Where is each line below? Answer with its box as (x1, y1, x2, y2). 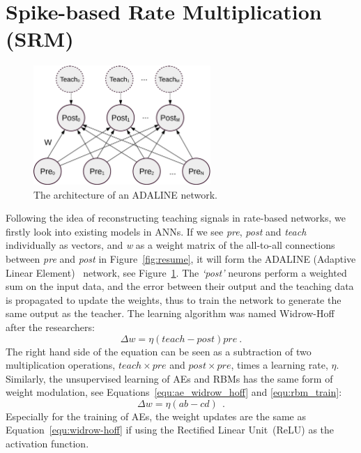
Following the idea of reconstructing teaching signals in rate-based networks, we (6, 210, 346, 225)
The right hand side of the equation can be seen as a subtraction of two (6, 344, 312, 358)
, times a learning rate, (231, 358, 328, 372)
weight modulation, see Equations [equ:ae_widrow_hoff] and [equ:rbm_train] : (6, 385, 342, 399)
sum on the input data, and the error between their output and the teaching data (6, 279, 354, 293)
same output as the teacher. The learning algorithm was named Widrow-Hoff (6, 306, 335, 321)
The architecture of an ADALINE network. (33, 187, 217, 201)
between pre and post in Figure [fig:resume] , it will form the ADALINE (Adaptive (6, 251, 356, 266)
